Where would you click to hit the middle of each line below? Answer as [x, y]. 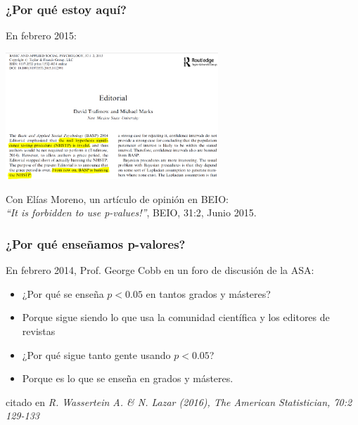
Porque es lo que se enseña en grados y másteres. [128, 378]
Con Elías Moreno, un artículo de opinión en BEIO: [117, 198]
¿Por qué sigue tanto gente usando [96, 354]
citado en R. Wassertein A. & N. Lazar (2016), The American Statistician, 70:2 [179, 401]
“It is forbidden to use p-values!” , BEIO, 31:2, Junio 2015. [131, 212]
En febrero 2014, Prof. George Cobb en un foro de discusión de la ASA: [160, 270]
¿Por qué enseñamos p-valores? [96, 243]
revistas [39, 331]
